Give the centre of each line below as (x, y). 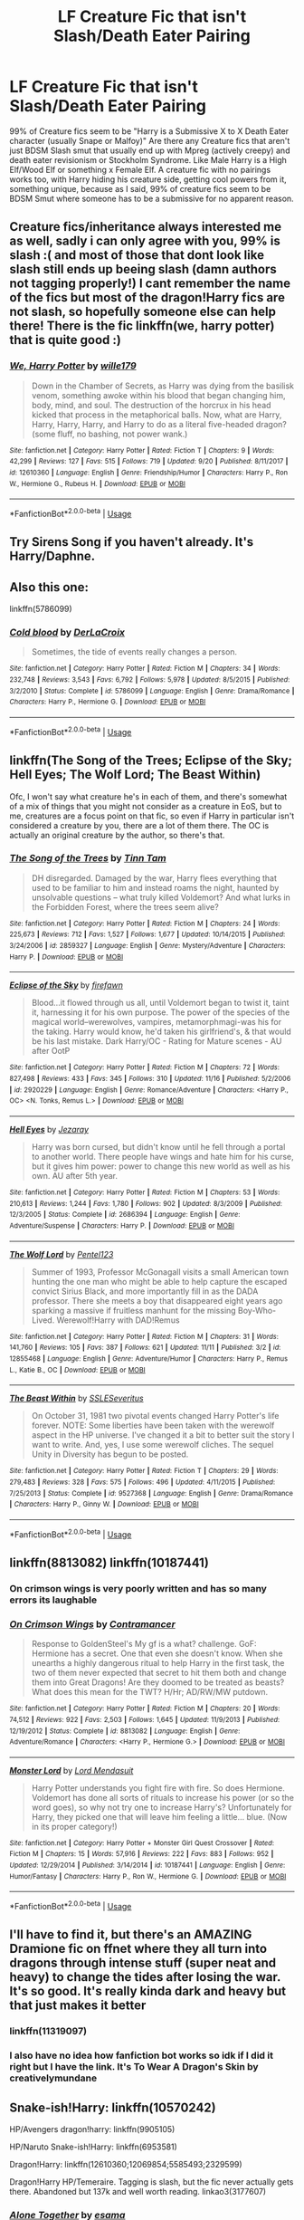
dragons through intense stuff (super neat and (143, 1963)
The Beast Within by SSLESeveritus (76, 1398)
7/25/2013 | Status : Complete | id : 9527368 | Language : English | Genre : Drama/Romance (152, 1493)
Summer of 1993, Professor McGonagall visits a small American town (160, 1272)
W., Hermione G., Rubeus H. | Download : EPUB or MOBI (97, 483)
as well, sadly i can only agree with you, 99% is (145, 241)
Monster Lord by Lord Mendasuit (71, 1770)
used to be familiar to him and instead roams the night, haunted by (155, 887)
